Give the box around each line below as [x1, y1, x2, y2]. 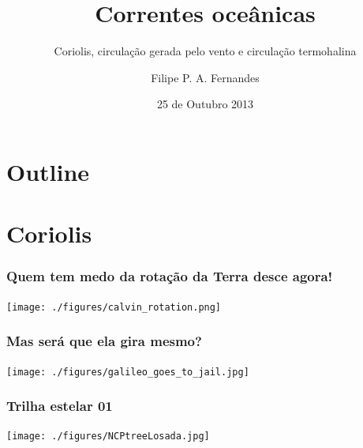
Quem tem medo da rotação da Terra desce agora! [6, 266, 333, 286]
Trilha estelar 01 [6, 396, 113, 416]
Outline [6, 155, 90, 187]
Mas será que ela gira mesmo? [6, 331, 202, 351]
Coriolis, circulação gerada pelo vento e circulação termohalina [54, 43, 357, 59]
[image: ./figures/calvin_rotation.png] [6, 301, 222, 313]
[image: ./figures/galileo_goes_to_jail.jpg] [6, 366, 249, 378]
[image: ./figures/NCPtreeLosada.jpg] [6, 431, 210, 442]
